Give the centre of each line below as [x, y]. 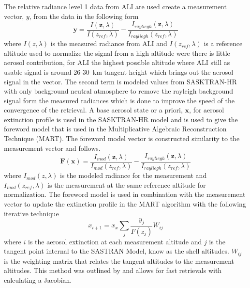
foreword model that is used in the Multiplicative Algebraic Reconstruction [115, 129]
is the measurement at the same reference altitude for [127, 184]
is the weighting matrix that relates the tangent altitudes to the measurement [119, 261]
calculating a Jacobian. [38, 280]
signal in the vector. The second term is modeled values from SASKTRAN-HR [120, 81]
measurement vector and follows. [52, 148]
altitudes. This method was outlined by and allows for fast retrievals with [113, 270]
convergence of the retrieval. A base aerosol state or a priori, [93, 110]
